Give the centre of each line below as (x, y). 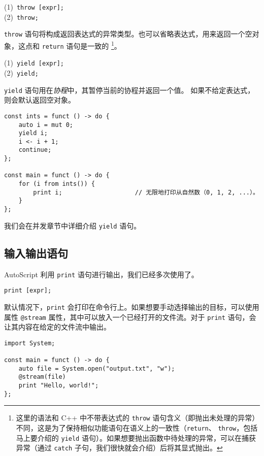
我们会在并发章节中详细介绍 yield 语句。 (73, 225)
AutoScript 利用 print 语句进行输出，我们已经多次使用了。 (101, 274)
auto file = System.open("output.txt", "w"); (97, 368)
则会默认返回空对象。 (40, 100)
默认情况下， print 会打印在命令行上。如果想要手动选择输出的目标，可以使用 (132, 306)
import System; (30, 343)
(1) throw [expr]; (34, 7)
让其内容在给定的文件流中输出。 (57, 327)
